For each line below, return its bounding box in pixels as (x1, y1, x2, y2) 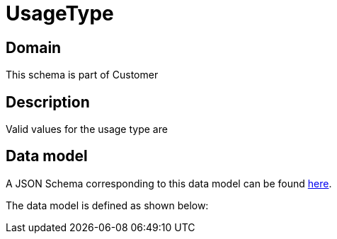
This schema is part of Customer (6, 69, 159, 81)
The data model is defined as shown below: (6, 199, 209, 211)
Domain (6, 38, 62, 57)
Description (6, 93, 90, 111)
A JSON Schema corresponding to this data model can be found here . (6, 177, 332, 190)
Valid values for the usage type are (6, 123, 168, 136)
